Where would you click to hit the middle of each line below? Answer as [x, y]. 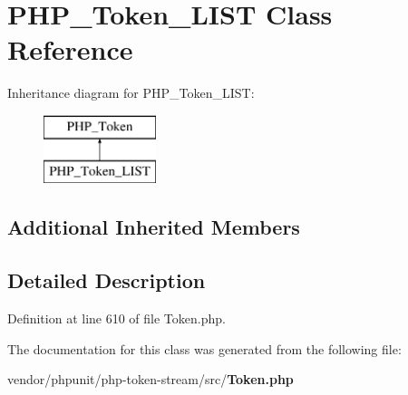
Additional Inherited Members [154, 227]
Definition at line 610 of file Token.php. [117, 318]
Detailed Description [107, 280]
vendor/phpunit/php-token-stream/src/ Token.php [151, 379]
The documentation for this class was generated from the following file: [204, 348]
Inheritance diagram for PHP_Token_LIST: [131, 93]
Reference [70, 49]
